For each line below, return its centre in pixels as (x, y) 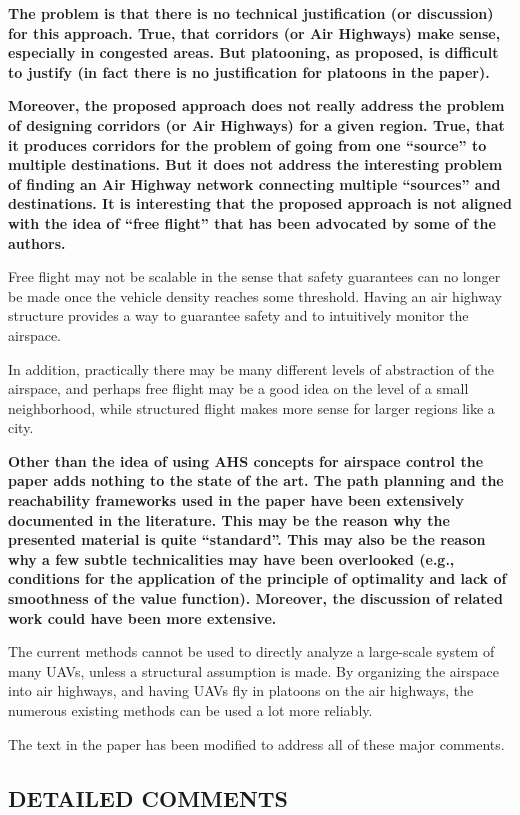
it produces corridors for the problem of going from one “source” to (247, 144)
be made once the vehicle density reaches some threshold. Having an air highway (255, 295)
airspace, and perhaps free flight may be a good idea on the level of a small (238, 388)
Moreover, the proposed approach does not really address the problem (256, 105)
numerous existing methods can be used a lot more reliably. (190, 710)
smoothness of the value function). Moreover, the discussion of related (255, 598)
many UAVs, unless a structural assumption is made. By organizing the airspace (253, 670)
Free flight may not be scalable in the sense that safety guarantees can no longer (254, 276)
